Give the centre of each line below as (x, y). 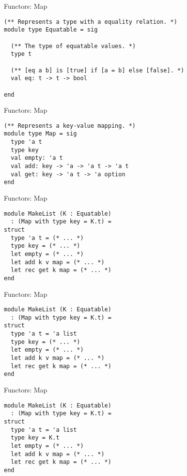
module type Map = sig (40, 134)
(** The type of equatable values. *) (73, 46)
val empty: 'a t (37, 158)
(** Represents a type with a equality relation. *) (91, 22)
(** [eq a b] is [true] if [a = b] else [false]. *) (98, 70)
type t (21, 54)
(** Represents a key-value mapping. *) (70, 126)
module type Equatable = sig (51, 30)
